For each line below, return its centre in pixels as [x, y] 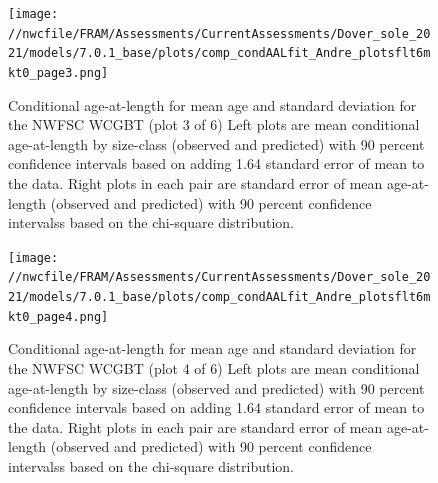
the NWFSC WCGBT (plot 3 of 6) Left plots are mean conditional [214, 124]
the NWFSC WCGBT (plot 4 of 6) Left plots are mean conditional [214, 368]
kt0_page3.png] [58, 72]
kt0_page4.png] [58, 316]
